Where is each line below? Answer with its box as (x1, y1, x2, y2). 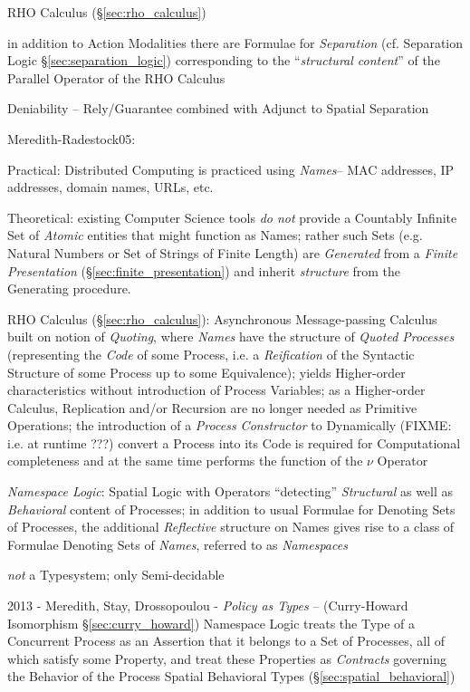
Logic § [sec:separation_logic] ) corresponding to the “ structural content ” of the (7, 51, 440, 70)
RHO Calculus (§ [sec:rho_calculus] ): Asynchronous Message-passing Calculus (7, 309, 437, 328)
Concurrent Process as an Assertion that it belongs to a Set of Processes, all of (7, 631, 446, 650)
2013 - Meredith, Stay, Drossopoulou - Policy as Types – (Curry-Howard (7, 596, 408, 615)
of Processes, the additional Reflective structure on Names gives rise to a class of (7, 517, 455, 536)
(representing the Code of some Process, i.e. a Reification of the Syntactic (7, 344, 415, 363)
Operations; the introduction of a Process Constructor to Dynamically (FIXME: (7, 416, 452, 435)
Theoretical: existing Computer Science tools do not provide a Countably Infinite (7, 207, 457, 226)
